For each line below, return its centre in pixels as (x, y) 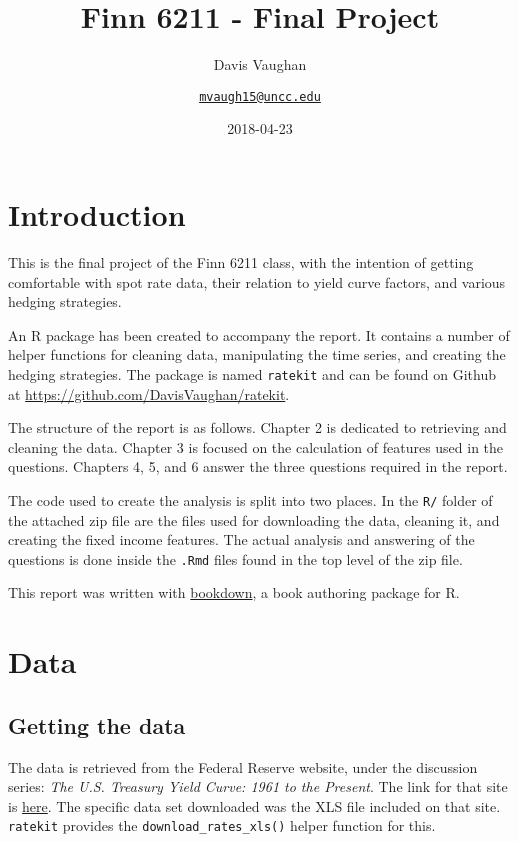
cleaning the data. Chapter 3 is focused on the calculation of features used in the (256, 446)
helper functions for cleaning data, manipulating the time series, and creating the (257, 354)
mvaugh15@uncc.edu (260, 96)
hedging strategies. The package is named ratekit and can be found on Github (252, 373)
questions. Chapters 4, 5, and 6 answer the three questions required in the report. (258, 466)
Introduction (97, 213)
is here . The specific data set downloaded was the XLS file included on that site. (254, 805)
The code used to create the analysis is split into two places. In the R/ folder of (250, 499)
